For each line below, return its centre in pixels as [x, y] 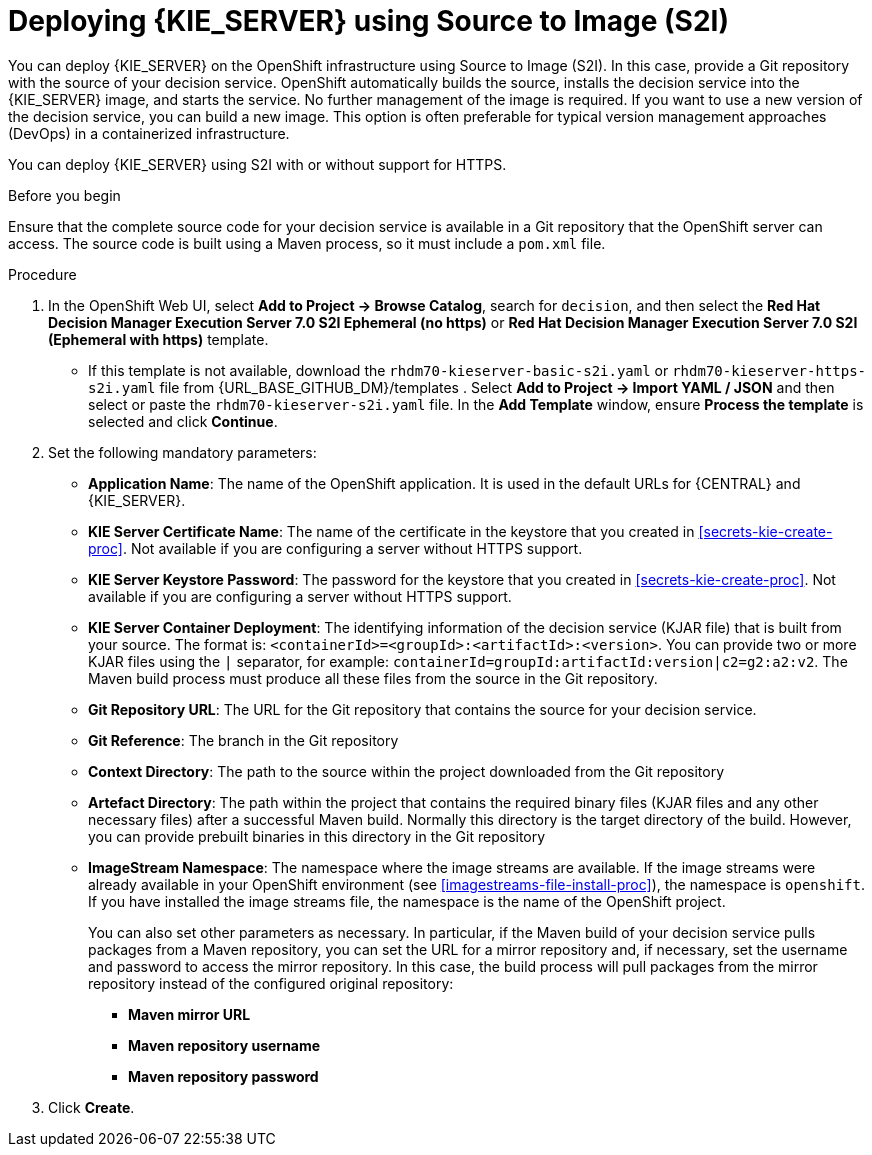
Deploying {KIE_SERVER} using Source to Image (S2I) [368, 21]
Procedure [42, 274]
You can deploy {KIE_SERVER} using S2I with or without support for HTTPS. [257, 164]
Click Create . [91, 1107]
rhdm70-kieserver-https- [769, 370]
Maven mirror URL [189, 1014]
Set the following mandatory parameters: [182, 452]
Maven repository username [224, 1045]
